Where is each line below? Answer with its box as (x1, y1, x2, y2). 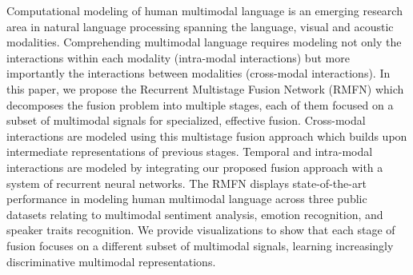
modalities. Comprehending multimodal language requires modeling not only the (6, 34, 402, 50)
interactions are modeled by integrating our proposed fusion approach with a (6, 158, 383, 175)
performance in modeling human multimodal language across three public (6, 190, 367, 207)
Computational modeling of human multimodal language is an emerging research (6, 2, 403, 18)
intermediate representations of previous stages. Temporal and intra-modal (6, 143, 373, 160)
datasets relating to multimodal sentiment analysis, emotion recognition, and (6, 205, 383, 222)
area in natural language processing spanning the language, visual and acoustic (6, 18, 394, 34)
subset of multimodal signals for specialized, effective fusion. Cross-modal (6, 112, 366, 129)
